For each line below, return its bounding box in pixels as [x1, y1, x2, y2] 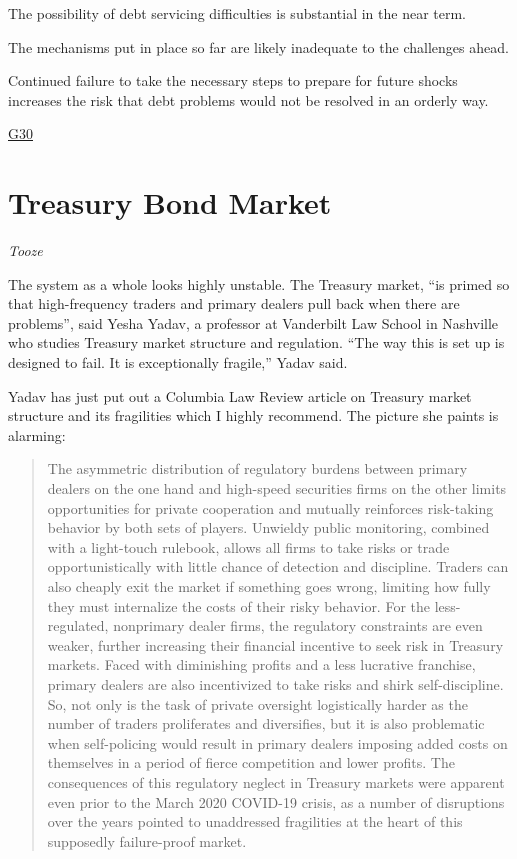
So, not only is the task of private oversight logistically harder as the [47, 693, 468, 714]
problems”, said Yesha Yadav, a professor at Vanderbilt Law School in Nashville [8, 312, 499, 333]
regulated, [47, 615, 109, 636]
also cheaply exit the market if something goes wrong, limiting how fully [47, 576, 491, 596]
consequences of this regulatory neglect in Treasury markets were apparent [47, 771, 505, 792]
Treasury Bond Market [8, 182, 332, 223]
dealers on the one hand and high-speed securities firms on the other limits [47, 478, 507, 499]
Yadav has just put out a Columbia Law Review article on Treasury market [8, 385, 472, 406]
